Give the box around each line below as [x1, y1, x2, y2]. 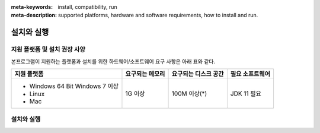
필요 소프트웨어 [230, 69, 271, 78]
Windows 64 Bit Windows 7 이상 [29, 82, 119, 90]
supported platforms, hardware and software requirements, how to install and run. [58, 12, 258, 19]
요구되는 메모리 [125, 69, 165, 78]
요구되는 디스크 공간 [171, 69, 224, 78]
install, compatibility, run [57, 4, 118, 10]
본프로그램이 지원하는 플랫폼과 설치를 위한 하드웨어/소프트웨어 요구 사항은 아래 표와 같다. [11, 58, 216, 65]
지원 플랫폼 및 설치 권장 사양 [11, 45, 85, 53]
